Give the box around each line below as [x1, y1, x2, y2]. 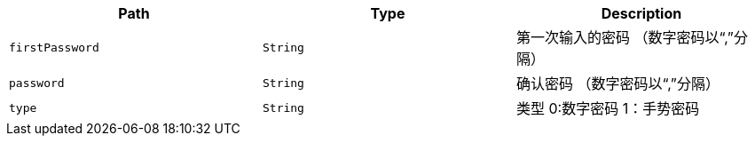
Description [601, 4, 682, 22]
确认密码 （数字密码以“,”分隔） [515, 75, 720, 92]
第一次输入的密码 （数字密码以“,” [515, 28, 734, 46]
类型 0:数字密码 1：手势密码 [515, 99, 700, 117]
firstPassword [9, 40, 99, 54]
